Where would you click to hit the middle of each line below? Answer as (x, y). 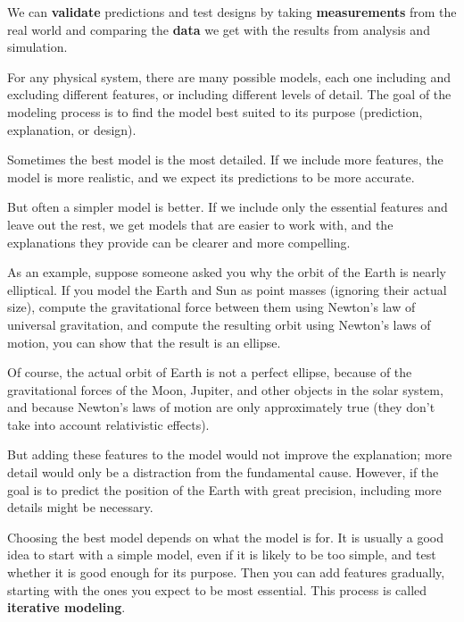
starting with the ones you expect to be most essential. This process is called (217, 589)
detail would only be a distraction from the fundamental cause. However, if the (223, 472)
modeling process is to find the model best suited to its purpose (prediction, (215, 111)
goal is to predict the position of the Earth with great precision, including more (224, 489)
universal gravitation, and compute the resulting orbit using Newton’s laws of (219, 324)
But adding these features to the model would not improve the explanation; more (230, 454)
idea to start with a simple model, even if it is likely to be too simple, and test (222, 555)
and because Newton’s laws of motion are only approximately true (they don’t (221, 407)
